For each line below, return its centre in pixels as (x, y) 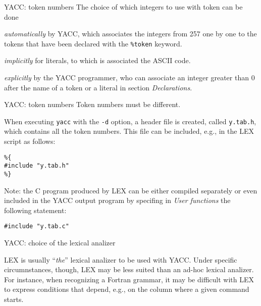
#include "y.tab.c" (37, 226)
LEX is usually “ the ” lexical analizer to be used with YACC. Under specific (121, 259)
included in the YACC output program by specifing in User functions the (117, 200)
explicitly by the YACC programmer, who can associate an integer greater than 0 (129, 78)
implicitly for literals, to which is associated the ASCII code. (97, 60)
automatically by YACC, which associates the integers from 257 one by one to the (130, 34)
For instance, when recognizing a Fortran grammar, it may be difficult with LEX (129, 279)
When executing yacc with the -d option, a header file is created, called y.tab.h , (130, 121)
